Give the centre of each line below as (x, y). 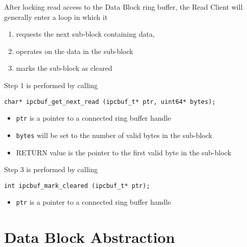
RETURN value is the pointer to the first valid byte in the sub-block (123, 152)
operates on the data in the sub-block (75, 51)
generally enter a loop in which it (56, 17)
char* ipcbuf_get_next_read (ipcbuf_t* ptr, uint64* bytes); (110, 102)
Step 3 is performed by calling (51, 169)
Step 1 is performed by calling (51, 85)
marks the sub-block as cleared (64, 68)
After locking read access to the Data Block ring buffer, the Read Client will (123, 7)
